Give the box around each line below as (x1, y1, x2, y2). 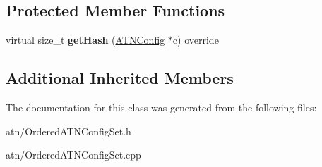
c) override (172, 32, 219, 47)
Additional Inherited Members (6, 67, 234, 89)
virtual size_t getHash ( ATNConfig (6, 32, 165, 47)
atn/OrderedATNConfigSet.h (6, 123, 131, 138)
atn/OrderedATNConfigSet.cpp (6, 147, 141, 162)
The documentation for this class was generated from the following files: (6, 100, 317, 114)
